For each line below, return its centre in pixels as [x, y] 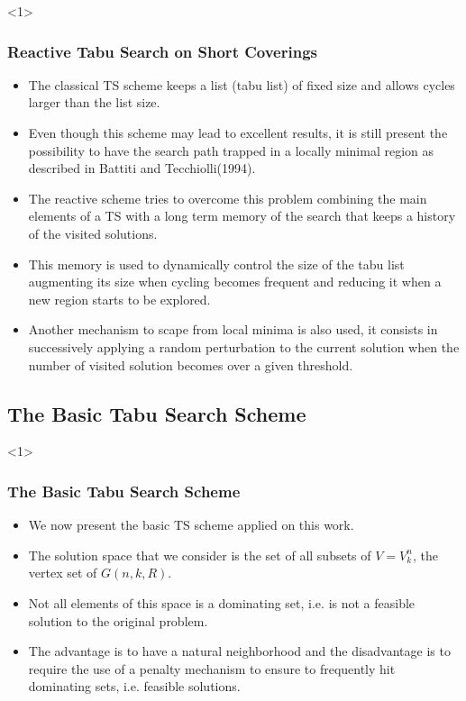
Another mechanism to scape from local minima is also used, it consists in [233, 329]
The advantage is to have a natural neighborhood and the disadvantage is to [239, 651]
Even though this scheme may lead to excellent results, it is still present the [238, 132]
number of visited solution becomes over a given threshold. [191, 364]
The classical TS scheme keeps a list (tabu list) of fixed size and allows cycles [242, 84]
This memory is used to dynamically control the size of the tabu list [216, 264]
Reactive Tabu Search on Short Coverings [162, 51]
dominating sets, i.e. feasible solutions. [134, 686]
